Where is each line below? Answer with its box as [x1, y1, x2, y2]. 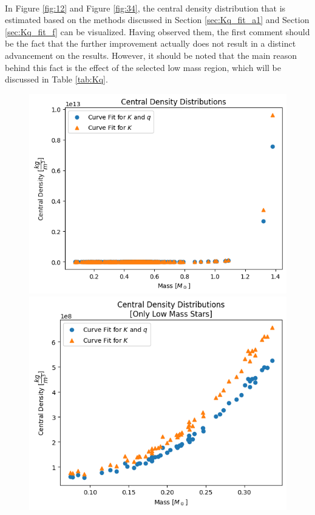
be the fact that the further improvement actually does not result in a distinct [5, 37, 296, 50]
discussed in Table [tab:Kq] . [5, 73, 108, 86]
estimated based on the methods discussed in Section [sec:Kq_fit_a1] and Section [5, 13, 310, 26]
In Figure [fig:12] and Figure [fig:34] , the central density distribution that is [5, 1, 286, 14]
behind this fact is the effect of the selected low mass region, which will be [5, 61, 281, 73]
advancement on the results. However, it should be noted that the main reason [5, 49, 297, 61]
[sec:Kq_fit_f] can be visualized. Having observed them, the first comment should [5, 25, 310, 38]
